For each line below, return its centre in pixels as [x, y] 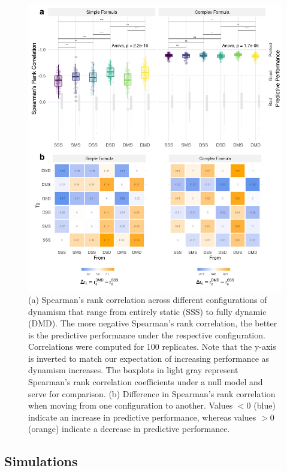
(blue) [265, 405]
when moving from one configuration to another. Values [131, 405]
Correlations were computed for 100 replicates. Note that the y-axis [152, 346]
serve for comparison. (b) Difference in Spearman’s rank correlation [152, 393]
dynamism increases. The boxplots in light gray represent [133, 370]
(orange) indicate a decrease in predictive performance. [129, 429]
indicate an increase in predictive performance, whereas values [142, 417]
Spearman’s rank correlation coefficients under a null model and [146, 382]
